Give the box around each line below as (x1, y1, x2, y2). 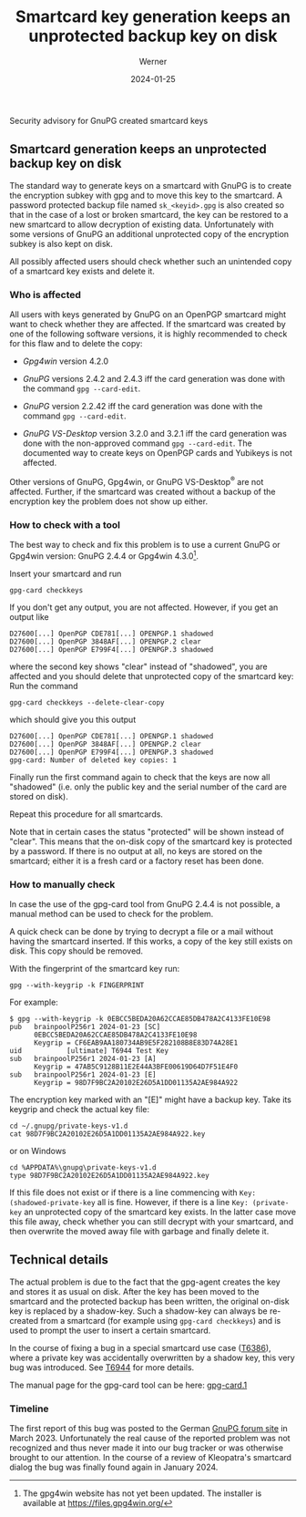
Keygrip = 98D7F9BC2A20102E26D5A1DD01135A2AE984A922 (33, 1078, 239, 1087)
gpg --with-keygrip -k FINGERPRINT (9, 980, 145, 990)
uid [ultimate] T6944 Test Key (9, 1046, 169, 1055)
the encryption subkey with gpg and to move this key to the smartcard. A (9, 190, 283, 201)
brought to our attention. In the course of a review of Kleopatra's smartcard (9, 1452, 292, 1463)
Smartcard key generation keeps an (15, 6, 291, 27)
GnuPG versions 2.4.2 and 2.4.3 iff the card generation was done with (22, 374, 285, 385)
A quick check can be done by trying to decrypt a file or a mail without (9, 925, 273, 936)
